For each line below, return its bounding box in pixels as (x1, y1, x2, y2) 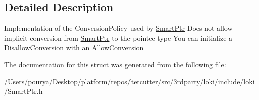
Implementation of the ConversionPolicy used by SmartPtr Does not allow (4, 23, 233, 33)
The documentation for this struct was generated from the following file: (4, 59, 226, 69)
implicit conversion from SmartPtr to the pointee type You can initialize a (4, 32, 233, 43)
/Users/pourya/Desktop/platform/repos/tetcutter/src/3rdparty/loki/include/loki (4, 76, 255, 86)
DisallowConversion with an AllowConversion (4, 42, 144, 53)
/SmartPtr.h (4, 86, 43, 96)
